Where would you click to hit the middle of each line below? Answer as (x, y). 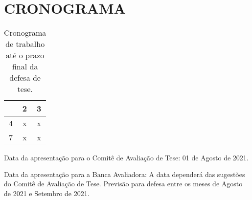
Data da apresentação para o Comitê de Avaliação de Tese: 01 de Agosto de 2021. (126, 158)
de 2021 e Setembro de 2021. (47, 193)
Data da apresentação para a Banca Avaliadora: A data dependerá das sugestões (125, 174)
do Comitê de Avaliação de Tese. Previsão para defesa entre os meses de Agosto (123, 184)
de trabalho (25, 44)
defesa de (25, 78)
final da (25, 67)
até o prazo (25, 55)
